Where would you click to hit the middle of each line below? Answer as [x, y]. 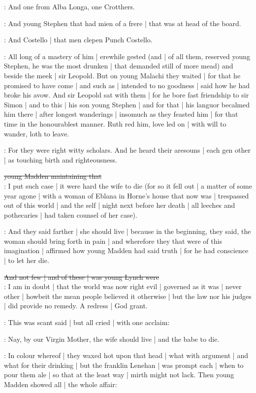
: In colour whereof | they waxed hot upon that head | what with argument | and [126, 355]
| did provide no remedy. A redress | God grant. [76, 306]
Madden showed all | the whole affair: [61, 384]
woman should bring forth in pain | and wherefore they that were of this [113, 241]
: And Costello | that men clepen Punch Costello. [78, 40]
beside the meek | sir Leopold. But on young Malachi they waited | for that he [122, 75]
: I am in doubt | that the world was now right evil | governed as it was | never [123, 286]
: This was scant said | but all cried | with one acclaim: [87, 322]
